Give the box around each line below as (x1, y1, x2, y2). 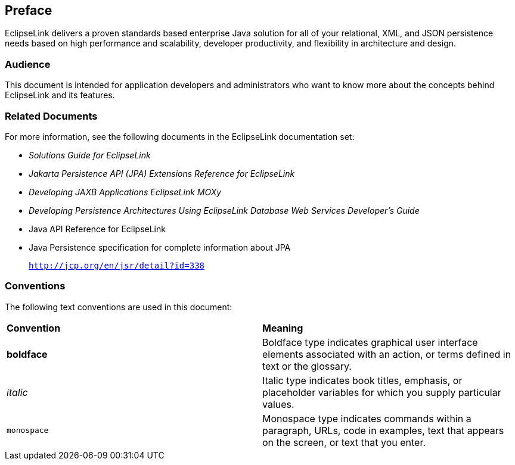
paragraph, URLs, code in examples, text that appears (262, 424, 504, 436)
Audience (5, 58, 51, 70)
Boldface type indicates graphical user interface (262, 336, 478, 348)
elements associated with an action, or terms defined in (262, 348, 511, 360)
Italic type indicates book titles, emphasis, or (262, 374, 463, 386)
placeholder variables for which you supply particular (262, 386, 501, 398)
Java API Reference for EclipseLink (29, 223, 166, 234)
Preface (5, 3, 52, 18)
